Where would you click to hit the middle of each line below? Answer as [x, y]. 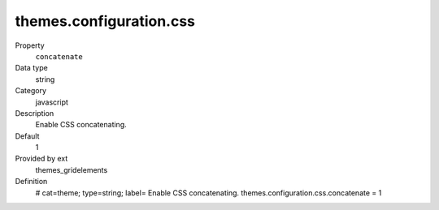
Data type [31, 68]
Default [27, 136]
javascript [52, 102]
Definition [31, 182]
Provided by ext [41, 159]
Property [30, 45]
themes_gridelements [72, 169]
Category [31, 91]
